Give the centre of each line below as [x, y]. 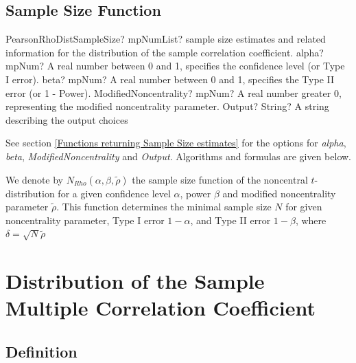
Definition [41, 351]
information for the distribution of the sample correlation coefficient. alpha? [165, 52]
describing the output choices [67, 119]
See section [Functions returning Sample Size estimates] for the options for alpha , [176, 143]
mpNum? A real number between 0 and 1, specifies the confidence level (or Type [175, 66]
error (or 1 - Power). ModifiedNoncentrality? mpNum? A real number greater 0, [174, 92]
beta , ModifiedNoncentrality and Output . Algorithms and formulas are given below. [179, 156]
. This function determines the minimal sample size [164, 207]
